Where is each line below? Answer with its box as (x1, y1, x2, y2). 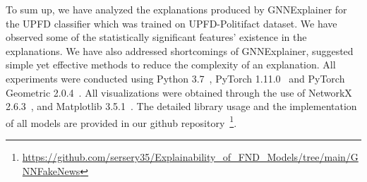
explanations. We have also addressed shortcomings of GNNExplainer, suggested (6, 43, 354, 58)
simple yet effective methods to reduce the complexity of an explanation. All (6, 57, 336, 72)
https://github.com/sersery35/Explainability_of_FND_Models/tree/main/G (22, 150, 359, 164)
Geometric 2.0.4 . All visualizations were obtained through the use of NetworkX (6, 85, 352, 99)
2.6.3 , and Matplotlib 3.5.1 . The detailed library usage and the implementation (6, 99, 357, 114)
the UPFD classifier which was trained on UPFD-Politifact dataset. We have (6, 16, 337, 30)
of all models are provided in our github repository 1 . (6, 113, 237, 130)
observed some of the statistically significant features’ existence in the (6, 30, 307, 44)
